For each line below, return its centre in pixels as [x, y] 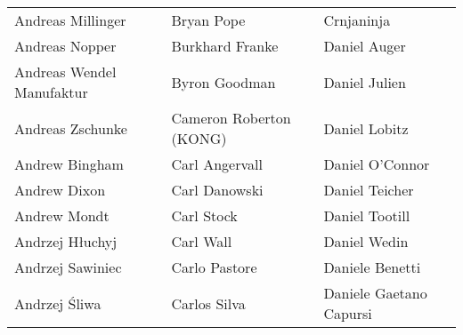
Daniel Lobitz [366, 128]
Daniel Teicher [369, 190]
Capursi [348, 313]
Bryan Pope [208, 20]
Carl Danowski [217, 190]
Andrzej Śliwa [58, 303]
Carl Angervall [217, 164]
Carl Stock [204, 215]
